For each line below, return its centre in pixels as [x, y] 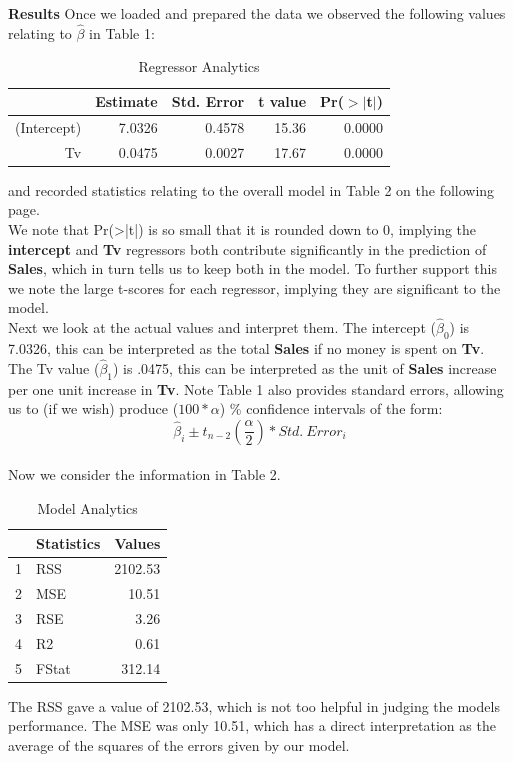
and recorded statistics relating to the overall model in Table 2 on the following [251, 189]
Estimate [126, 101]
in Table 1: [122, 32]
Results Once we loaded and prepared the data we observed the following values [257, 13]
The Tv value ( [54, 367]
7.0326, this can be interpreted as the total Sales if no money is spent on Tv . [246, 347]
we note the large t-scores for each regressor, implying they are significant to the [254, 287]
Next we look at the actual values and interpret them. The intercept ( [222, 327]
